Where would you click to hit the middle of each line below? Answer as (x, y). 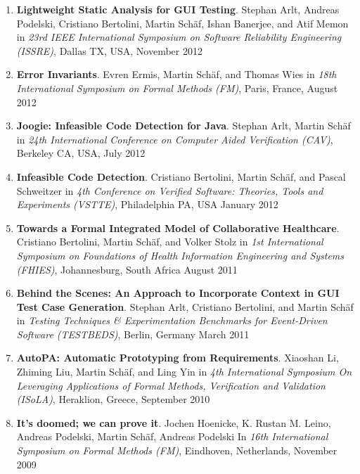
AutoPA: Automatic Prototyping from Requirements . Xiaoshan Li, (178, 358)
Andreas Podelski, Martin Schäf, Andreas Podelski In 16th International (172, 436)
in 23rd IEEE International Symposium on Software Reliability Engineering (179, 37)
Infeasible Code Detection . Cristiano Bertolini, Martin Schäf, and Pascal (181, 176)
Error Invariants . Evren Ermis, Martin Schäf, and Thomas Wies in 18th (176, 74)
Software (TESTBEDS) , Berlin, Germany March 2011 (133, 334)
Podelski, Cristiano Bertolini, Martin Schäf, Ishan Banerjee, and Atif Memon (182, 23)
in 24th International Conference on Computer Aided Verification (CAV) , (175, 139)
